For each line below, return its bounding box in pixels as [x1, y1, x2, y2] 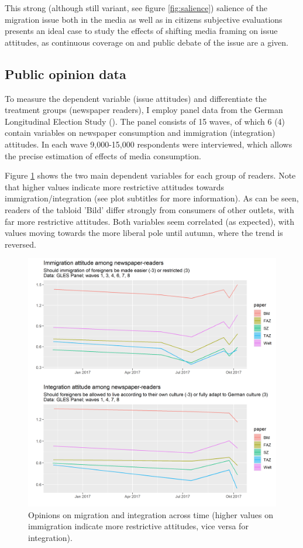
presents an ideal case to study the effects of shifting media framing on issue [5, 25, 278, 37]
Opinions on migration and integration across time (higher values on [28, 508, 273, 520]
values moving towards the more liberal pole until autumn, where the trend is [5, 227, 283, 239]
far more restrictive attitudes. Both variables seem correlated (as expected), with [5, 215, 295, 227]
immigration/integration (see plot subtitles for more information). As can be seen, [5, 192, 299, 204]
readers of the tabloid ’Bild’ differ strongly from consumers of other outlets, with [5, 203, 294, 215]
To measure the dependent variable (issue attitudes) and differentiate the [5, 92, 267, 104]
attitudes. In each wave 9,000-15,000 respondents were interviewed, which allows [5, 138, 292, 150]
